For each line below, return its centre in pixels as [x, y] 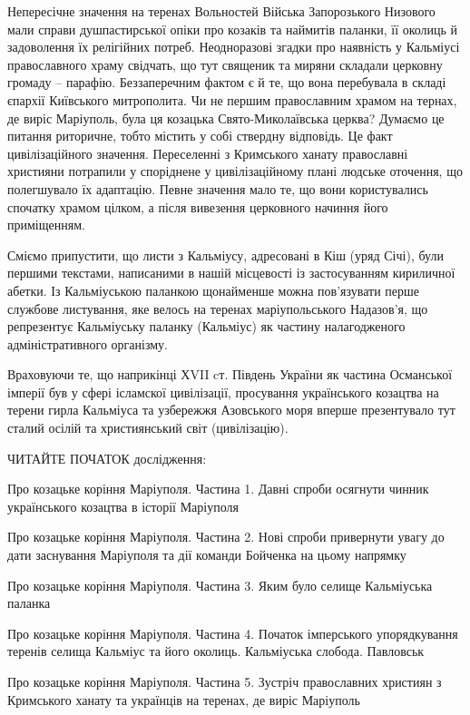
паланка [29, 603]
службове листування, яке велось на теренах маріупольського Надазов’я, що [218, 308]
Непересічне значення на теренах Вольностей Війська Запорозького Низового [221, 11]
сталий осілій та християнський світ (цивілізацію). [148, 428]
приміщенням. [46, 225]
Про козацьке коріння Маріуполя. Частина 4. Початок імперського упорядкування [233, 633]
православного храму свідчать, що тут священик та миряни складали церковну [225, 64]
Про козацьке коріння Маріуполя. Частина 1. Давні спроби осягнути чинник [218, 489]
